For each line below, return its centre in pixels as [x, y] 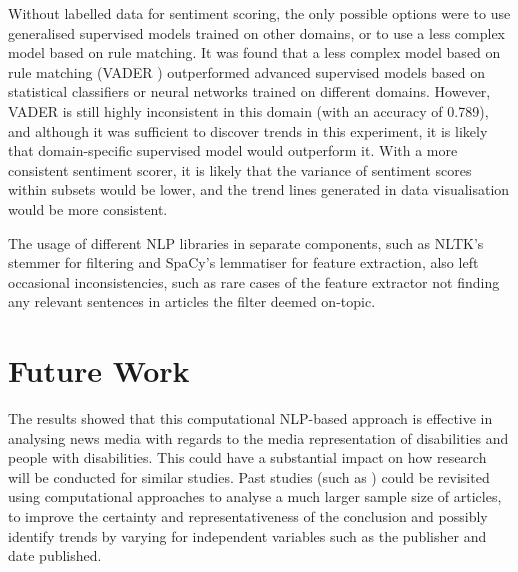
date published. [55, 555]
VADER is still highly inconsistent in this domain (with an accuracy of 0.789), [248, 110]
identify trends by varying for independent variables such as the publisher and [247, 535]
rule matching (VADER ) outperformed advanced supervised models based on [247, 71]
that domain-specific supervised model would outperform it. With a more [233, 150]
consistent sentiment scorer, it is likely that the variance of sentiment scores [240, 169]
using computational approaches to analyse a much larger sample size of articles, [255, 496]
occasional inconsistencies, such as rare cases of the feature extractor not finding [254, 281]
